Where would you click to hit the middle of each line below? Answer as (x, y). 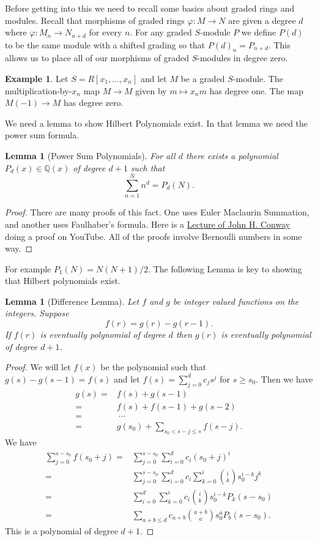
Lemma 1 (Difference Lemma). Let (72, 301)
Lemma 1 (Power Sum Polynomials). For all (90, 155)
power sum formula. (42, 135)
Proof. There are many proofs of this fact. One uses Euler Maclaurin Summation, (157, 212)
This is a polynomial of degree (61, 530)
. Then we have (284, 379)
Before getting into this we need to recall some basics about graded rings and (150, 8)
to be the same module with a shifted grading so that (105, 44)
